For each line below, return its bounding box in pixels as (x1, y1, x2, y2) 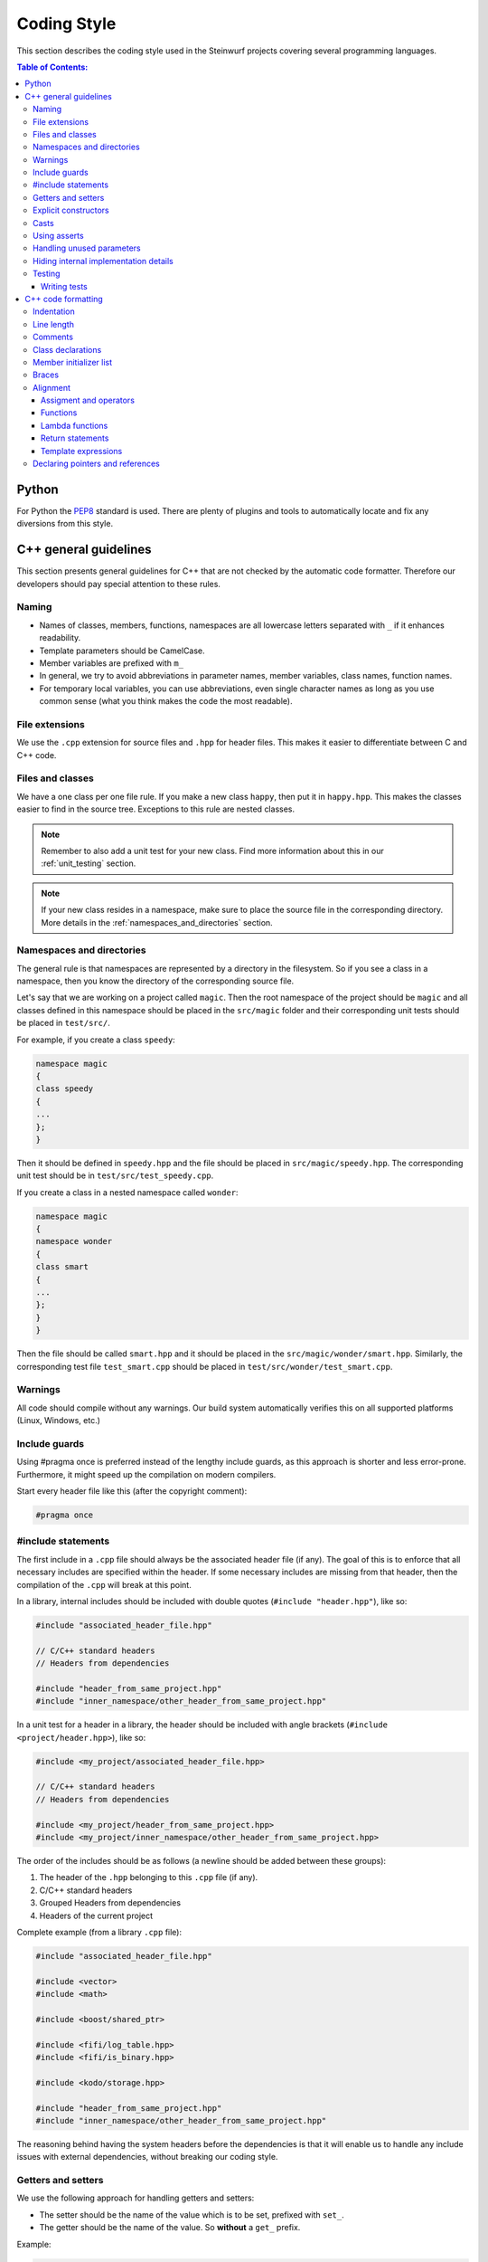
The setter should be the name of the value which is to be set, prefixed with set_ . (39, 2209, 344, 2220)
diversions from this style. (16, 518, 113, 529)
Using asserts (33, 231, 85, 242)
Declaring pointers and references (33, 458, 160, 470)
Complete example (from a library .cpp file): (16, 1926, 183, 1937)
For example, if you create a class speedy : (16, 1034, 175, 1045)
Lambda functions (41, 420, 108, 431)
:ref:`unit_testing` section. (41, 858, 136, 869)
